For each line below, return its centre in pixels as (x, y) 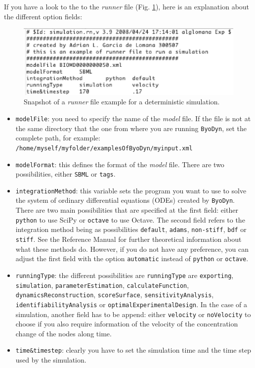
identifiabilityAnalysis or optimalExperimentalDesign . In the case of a (131, 304)
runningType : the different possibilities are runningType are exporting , (125, 275)
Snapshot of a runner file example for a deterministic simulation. (122, 102)
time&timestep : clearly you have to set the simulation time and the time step (133, 350)
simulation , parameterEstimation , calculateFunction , (102, 285)
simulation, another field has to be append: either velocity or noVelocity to (133, 314)
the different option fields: (43, 16)
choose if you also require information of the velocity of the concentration (127, 324)
